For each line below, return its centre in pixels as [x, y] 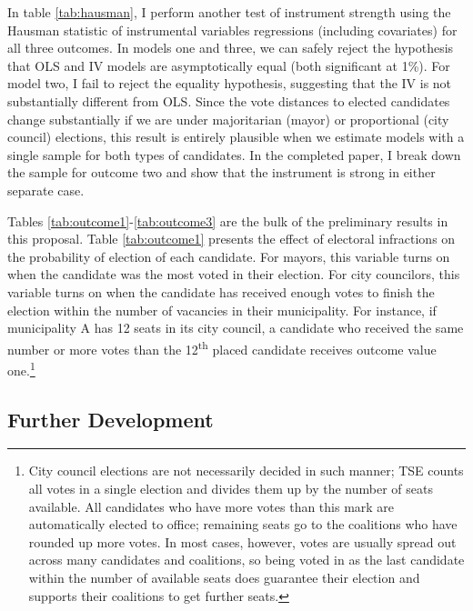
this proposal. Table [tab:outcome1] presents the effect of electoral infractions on [231, 239]
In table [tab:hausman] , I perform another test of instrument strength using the [229, 12]
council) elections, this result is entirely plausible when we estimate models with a [236, 137]
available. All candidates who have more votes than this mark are [211, 506]
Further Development [111, 419]
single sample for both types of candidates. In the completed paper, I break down [234, 154]
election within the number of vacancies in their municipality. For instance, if [222, 310]
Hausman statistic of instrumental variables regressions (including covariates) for [232, 30]
